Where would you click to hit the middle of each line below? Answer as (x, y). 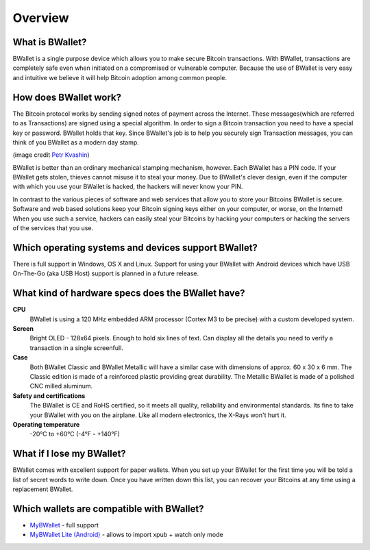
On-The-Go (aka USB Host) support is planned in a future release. (106, 273)
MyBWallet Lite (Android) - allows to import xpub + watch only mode (126, 535)
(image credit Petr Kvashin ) (51, 155)
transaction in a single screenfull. (76, 348)
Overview (41, 18)
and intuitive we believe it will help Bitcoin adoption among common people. (120, 77)
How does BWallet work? (67, 97)
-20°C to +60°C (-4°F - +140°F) (75, 434)
